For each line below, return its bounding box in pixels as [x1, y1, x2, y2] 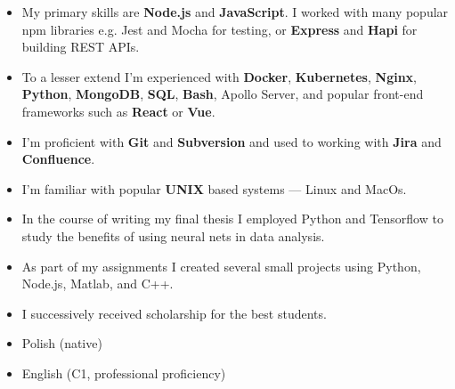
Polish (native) [21, 334, 102, 353]
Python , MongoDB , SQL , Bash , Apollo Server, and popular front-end [21, 85, 424, 103]
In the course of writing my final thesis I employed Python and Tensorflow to [21, 209, 443, 228]
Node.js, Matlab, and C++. [21, 274, 174, 293]
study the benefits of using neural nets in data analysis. [21, 226, 325, 245]
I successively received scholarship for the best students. [21, 304, 327, 322]
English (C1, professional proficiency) [21, 363, 226, 382]
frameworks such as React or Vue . [21, 101, 215, 120]
